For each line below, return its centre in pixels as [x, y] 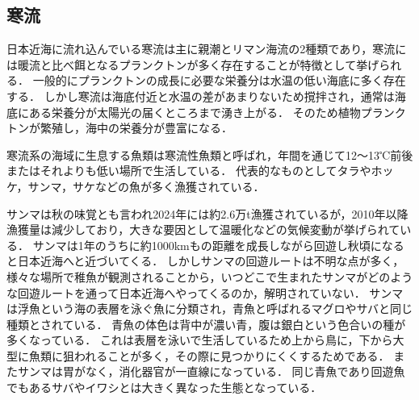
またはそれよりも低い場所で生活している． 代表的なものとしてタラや [189, 171]
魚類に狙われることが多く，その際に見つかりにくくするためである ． [209, 355]
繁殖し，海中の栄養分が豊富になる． [136, 128]
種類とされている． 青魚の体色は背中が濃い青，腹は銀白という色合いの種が [206, 324]
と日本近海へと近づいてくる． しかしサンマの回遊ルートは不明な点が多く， [205, 261]
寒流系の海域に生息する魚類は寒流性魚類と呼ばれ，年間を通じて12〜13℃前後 [210, 154]
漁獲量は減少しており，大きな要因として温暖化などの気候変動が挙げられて [203, 229]
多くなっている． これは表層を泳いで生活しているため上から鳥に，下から [200, 340]
